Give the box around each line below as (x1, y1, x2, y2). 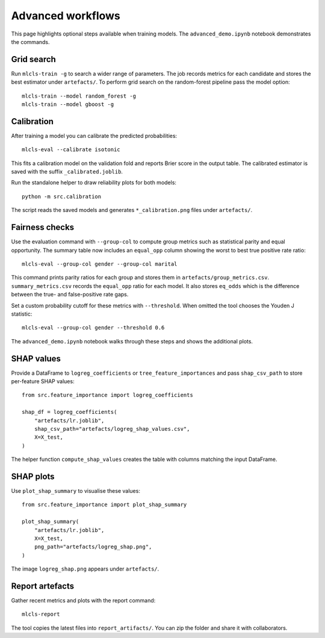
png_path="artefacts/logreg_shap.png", (34, 543, 152, 551)
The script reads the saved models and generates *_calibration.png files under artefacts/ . (11, 207, 253, 214)
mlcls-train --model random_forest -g (22, 92, 137, 99)
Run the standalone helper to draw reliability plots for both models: (11, 179, 177, 186)
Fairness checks (11, 222, 75, 233)
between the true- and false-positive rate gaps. (11, 291, 129, 298)
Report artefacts (11, 581, 75, 591)
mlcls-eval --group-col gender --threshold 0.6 (22, 324, 165, 331)
